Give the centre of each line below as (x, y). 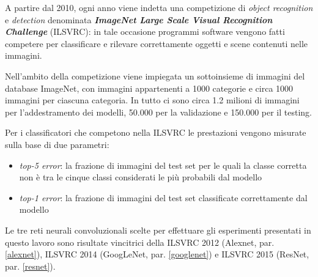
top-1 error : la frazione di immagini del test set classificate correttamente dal (163, 197)
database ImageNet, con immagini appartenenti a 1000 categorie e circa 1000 (149, 88)
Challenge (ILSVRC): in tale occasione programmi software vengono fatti (145, 31)
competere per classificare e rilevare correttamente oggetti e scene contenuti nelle (157, 43)
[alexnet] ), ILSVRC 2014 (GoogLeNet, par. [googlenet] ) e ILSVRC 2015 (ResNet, (157, 254)
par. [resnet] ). (30, 266)
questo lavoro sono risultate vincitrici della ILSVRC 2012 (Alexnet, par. (140, 242)
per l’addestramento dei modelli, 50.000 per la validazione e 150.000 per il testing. (158, 112)
